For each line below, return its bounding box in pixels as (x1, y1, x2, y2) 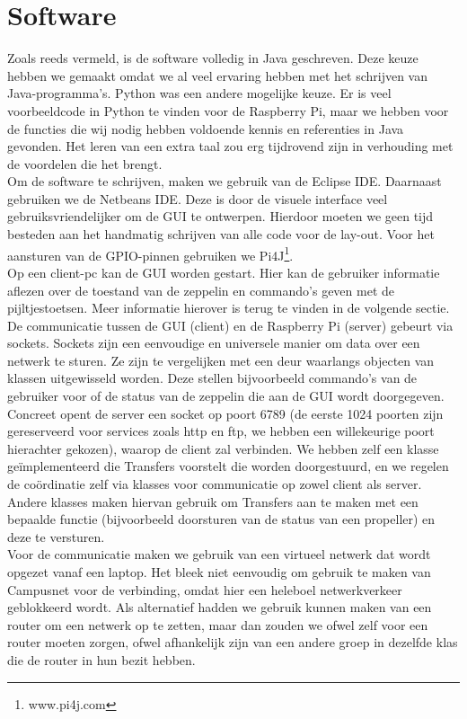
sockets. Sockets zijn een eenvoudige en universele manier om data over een (7, 333, 420, 352)
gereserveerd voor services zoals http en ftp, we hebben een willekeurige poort (7, 422, 435, 440)
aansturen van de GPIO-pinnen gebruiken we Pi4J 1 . (7, 243, 294, 264)
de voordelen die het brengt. (7, 154, 163, 173)
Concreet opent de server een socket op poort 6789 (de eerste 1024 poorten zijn (7, 404, 444, 422)
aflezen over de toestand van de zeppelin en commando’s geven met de (7, 280, 395, 299)
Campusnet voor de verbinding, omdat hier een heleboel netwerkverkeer (7, 580, 402, 599)
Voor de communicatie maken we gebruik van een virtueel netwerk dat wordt (7, 545, 431, 564)
